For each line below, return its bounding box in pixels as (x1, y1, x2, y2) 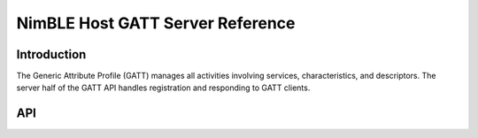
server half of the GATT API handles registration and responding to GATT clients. (16, 82, 311, 93)
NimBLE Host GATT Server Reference (16, 13, 296, 33)
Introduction (16, 47, 87, 62)
